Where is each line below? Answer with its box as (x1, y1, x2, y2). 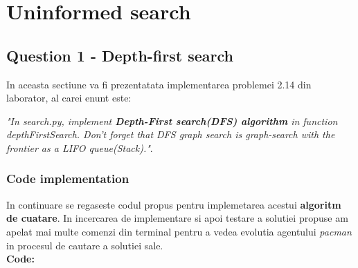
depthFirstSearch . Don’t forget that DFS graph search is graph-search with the (6, 127, 335, 142)
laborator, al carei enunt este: (6, 90, 132, 105)
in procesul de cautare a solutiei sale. (6, 238, 163, 252)
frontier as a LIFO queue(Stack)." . (6, 140, 153, 155)
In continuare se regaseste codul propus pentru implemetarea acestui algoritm (6, 197, 341, 211)
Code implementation (6, 170, 129, 187)
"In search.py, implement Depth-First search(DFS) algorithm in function (6, 113, 338, 128)
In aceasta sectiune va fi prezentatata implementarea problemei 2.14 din (6, 77, 312, 91)
